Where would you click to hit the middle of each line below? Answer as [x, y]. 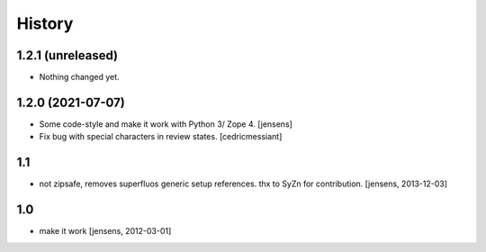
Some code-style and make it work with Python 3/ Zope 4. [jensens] [166, 124]
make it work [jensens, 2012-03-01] [105, 231]
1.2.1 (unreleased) [67, 55]
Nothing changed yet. [80, 77]
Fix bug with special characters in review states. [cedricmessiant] [161, 137]
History [45, 23]
